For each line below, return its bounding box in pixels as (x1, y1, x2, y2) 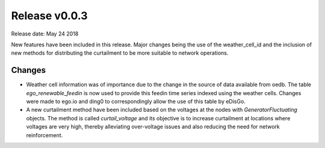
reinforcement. (26, 131, 63, 138)
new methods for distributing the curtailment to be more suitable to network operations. (11, 49, 229, 57)
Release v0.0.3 (11, 9, 88, 22)
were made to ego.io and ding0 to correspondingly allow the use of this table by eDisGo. (26, 98, 246, 105)
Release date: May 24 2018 (11, 30, 79, 37)
